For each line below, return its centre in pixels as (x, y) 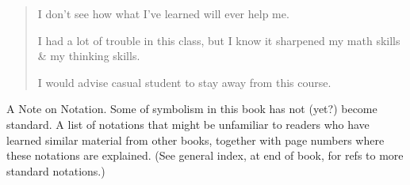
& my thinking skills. (89, 56)
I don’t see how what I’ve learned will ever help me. (163, 13)
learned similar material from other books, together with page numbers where (195, 140)
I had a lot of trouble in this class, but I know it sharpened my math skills (219, 40)
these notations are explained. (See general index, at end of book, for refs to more (205, 155)
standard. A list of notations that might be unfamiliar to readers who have (188, 124)
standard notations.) (56, 170)
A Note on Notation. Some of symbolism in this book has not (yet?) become (192, 109)
